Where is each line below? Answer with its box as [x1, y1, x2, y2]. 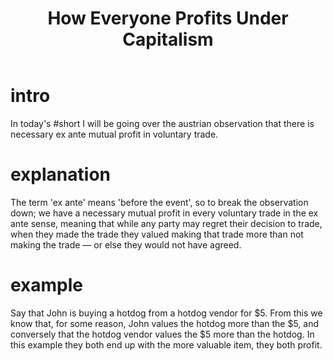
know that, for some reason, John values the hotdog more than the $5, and [10, 317, 320, 329]
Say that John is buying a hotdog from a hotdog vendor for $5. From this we [10, 307, 323, 319]
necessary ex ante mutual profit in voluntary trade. [10, 128, 219, 140]
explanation [10, 163, 111, 186]
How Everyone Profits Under [47, 7, 289, 30]
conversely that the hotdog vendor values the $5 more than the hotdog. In [10, 328, 315, 340]
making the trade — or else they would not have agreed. [10, 238, 242, 251]
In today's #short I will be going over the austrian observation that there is [10, 117, 315, 129]
